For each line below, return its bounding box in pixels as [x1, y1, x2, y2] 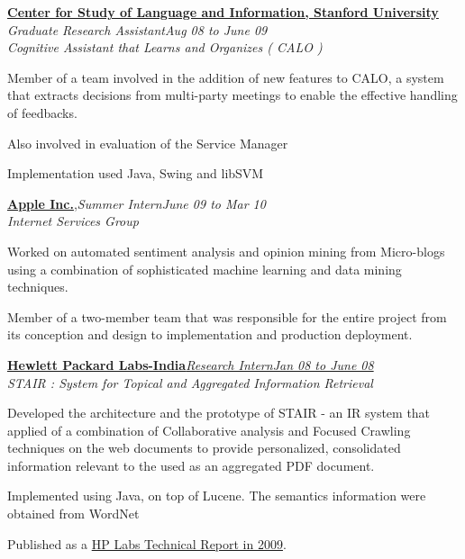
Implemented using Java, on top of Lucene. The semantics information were [7, 486, 426, 505]
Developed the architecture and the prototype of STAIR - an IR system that [7, 403, 431, 422]
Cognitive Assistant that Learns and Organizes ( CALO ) [7, 38, 323, 57]
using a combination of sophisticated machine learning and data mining [7, 259, 402, 278]
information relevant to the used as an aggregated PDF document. [7, 455, 375, 474]
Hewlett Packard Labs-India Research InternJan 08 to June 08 [7, 355, 374, 374]
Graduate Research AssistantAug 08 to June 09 [7, 20, 268, 39]
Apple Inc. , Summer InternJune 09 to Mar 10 [7, 194, 266, 212]
